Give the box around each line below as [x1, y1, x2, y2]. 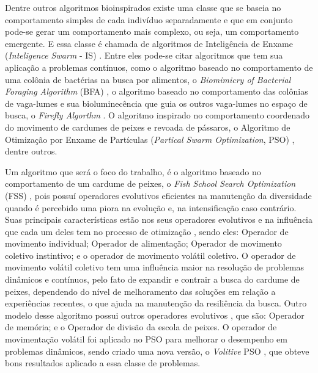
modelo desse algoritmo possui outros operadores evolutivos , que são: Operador [5, 308, 305, 321]
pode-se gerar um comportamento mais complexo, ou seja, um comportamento [5, 25, 299, 38]
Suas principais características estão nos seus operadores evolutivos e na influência [5, 213, 312, 226]
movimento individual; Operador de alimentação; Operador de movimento [5, 237, 282, 250]
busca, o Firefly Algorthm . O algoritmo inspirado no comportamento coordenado [5, 109, 309, 121]
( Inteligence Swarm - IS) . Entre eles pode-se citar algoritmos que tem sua [5, 49, 283, 62]
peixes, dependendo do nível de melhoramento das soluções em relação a [5, 284, 276, 297]
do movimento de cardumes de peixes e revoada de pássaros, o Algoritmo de [5, 120, 290, 133]
